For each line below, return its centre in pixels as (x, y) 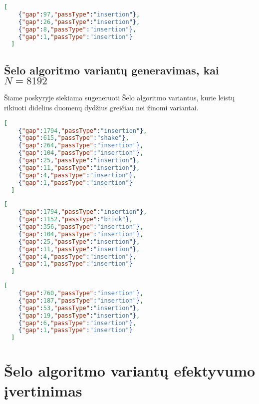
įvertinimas (43, 390)
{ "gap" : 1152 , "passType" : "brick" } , (75, 219)
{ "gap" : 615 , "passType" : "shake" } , (74, 138)
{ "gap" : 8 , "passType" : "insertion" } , (77, 29)
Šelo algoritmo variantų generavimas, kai (112, 70)
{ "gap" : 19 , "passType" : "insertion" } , (79, 315)
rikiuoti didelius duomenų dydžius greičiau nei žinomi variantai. (101, 108)
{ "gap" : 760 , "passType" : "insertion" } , (81, 293)
